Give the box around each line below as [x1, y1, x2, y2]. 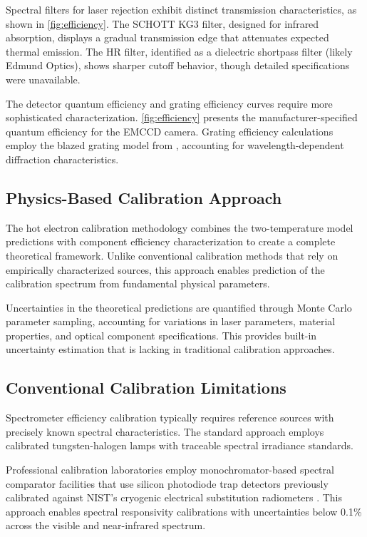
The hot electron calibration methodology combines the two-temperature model [6, 220, 353, 235]
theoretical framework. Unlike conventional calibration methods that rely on [6, 247, 338, 262]
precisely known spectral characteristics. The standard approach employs [6, 424, 324, 439]
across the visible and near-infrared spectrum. [6, 518, 206, 533]
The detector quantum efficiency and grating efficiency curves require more [6, 96, 333, 111]
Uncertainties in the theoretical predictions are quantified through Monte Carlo [6, 300, 352, 314]
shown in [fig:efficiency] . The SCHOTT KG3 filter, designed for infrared [6, 16, 319, 31]
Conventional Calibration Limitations [6, 377, 286, 399]
